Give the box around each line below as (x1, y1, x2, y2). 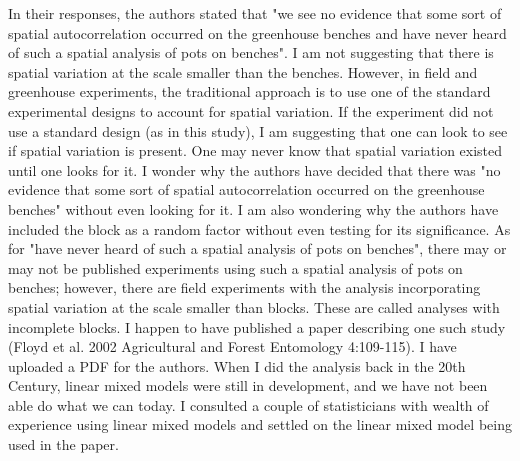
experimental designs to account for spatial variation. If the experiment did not (8, 100, 494, 121)
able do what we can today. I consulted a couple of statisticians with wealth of (8, 394, 489, 415)
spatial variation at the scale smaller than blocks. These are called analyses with (8, 296, 500, 317)
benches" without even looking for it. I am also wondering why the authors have (8, 198, 499, 219)
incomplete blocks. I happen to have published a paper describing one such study (8, 316, 506, 337)
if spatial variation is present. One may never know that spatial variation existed (8, 140, 503, 161)
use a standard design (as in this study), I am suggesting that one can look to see (8, 120, 508, 141)
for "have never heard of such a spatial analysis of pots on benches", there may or (8, 238, 507, 259)
